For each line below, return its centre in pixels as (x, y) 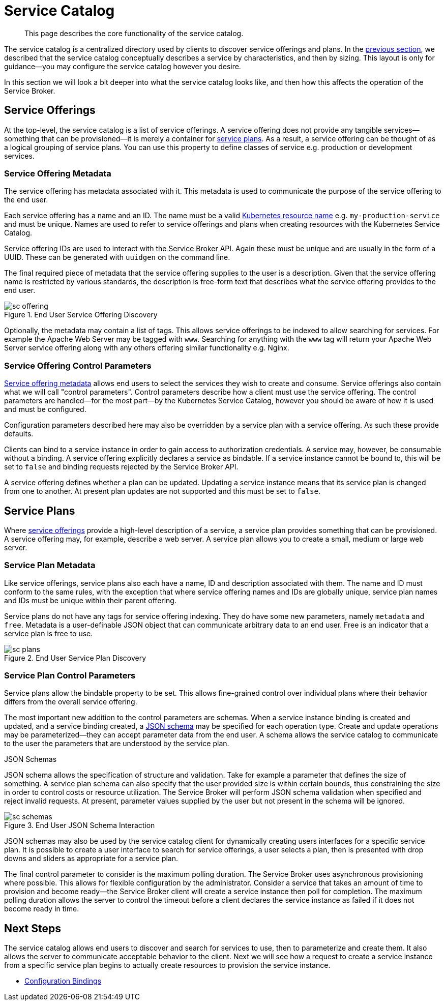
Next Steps (33, 928)
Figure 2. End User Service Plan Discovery (75, 658)
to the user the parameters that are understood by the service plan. (117, 744)
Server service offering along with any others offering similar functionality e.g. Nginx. (147, 348)
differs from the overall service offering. (71, 702)
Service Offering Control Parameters (78, 365)
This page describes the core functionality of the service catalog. (134, 33)
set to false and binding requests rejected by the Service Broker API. (121, 467)
